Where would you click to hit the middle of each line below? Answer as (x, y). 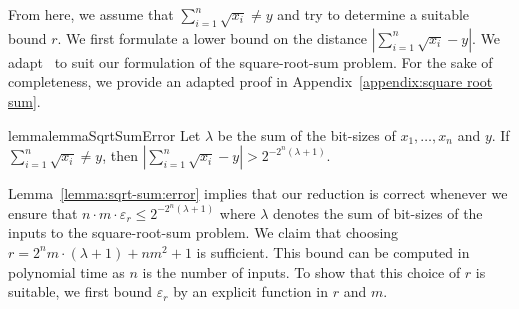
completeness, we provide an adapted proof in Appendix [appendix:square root (250, 81)
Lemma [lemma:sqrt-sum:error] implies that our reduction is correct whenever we (258, 193)
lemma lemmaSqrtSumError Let (104, 134)
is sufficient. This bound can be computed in (333, 251)
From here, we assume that (91, 14)
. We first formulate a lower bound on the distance (212, 37)
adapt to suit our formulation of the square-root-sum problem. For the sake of (250, 61)
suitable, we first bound (80, 291)
